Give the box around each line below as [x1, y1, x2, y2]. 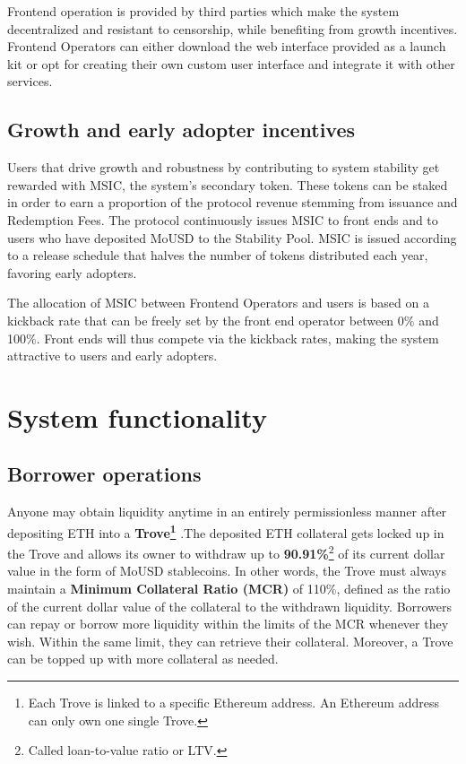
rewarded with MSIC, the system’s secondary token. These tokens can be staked [7, 175, 448, 194]
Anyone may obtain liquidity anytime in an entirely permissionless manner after [7, 502, 447, 521]
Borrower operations [7, 460, 202, 488]
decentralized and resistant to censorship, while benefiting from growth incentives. [7, 19, 458, 38]
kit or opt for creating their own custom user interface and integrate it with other [7, 54, 455, 73]
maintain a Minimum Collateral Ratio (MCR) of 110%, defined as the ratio [7, 578, 451, 597]
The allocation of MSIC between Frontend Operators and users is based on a [7, 293, 429, 312]
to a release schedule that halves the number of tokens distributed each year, [7, 246, 428, 265]
